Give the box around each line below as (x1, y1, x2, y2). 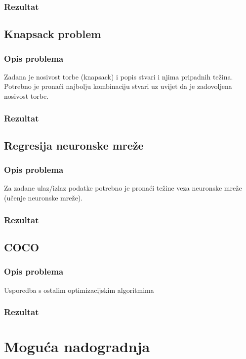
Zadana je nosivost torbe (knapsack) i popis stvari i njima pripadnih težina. (4, 71, 233, 81)
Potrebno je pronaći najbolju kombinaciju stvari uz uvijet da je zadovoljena (4, 81, 232, 91)
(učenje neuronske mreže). (4, 193, 83, 203)
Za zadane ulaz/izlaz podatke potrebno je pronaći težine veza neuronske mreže (4, 183, 242, 193)
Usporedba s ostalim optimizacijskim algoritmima (4, 284, 154, 295)
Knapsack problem (4, 26, 101, 41)
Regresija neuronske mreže (4, 137, 144, 153)
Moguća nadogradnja (4, 336, 150, 357)
